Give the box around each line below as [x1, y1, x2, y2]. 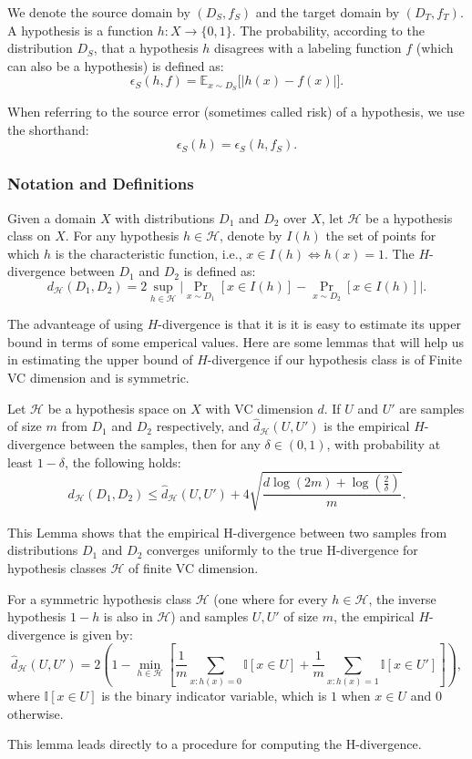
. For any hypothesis [65, 226, 180, 245]
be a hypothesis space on [47, 398, 187, 417]
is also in [103, 607, 153, 626]
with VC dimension [205, 398, 313, 417]
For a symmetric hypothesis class [7, 589, 192, 608]
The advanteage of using [7, 314, 144, 333]
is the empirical [323, 416, 410, 436]
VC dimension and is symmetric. [7, 368, 190, 387]
